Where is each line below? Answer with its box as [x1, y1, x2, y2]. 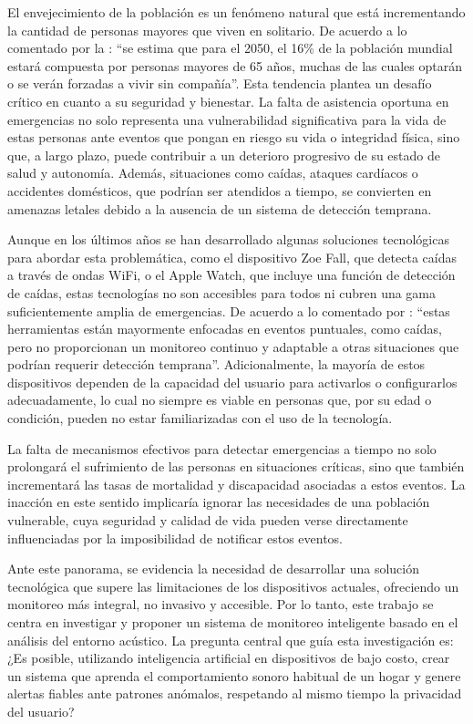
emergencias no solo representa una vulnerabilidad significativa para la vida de [7, 109, 447, 129]
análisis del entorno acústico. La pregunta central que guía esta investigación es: [7, 630, 454, 649]
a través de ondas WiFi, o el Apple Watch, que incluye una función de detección [7, 265, 456, 284]
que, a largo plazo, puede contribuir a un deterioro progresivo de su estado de [7, 145, 440, 164]
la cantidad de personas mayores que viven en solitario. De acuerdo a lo [7, 20, 407, 39]
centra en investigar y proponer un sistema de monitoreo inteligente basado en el [7, 613, 458, 631]
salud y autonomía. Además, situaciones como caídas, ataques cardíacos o [7, 163, 418, 182]
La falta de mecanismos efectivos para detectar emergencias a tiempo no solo [7, 439, 437, 458]
